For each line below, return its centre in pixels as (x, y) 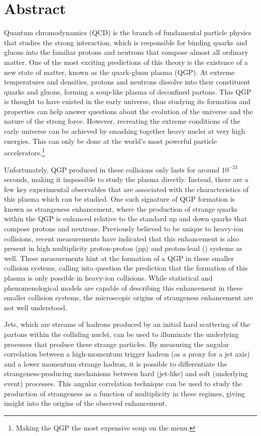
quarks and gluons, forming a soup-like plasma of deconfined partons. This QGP (128, 91)
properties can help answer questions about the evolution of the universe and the (128, 111)
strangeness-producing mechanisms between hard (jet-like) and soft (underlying (126, 373)
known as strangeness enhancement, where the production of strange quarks (121, 208)
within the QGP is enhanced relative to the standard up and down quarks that (126, 219)
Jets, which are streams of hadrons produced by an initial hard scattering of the (127, 324)
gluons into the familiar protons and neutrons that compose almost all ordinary (126, 52)
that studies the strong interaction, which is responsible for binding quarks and (126, 42)
